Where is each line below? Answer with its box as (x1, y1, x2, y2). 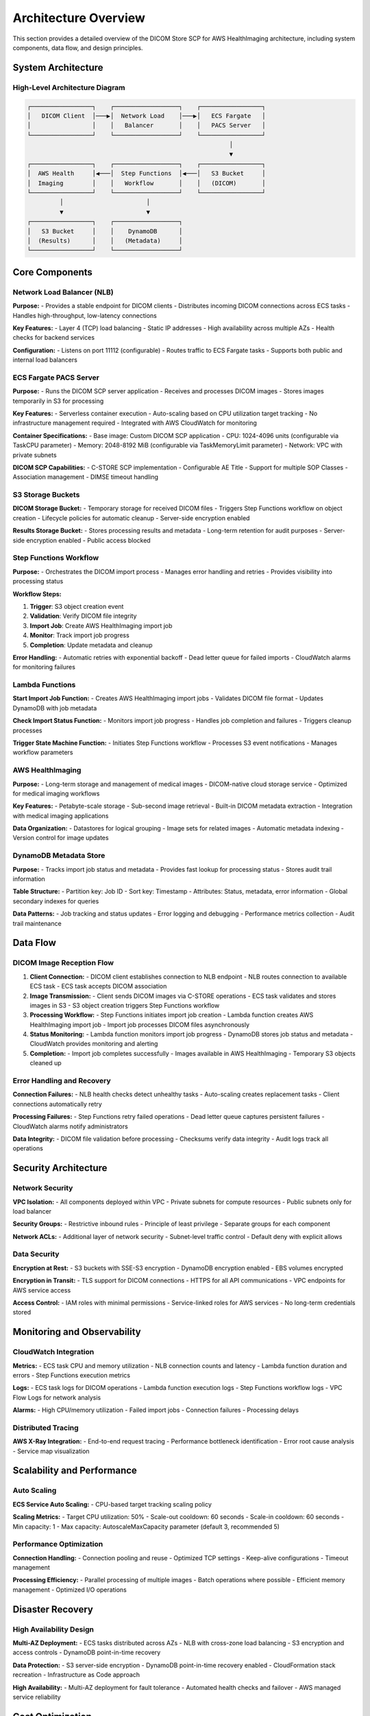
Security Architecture (12, 1162, 108, 1174)
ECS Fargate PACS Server (12, 373, 99, 382)
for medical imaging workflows (12, 789, 100, 798)
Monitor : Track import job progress (29, 631, 129, 640)
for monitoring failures (12, 663, 75, 671)
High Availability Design (12, 1624, 95, 1634)
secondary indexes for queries (12, 896, 99, 905)
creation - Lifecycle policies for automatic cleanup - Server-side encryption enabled (12, 513, 250, 522)
